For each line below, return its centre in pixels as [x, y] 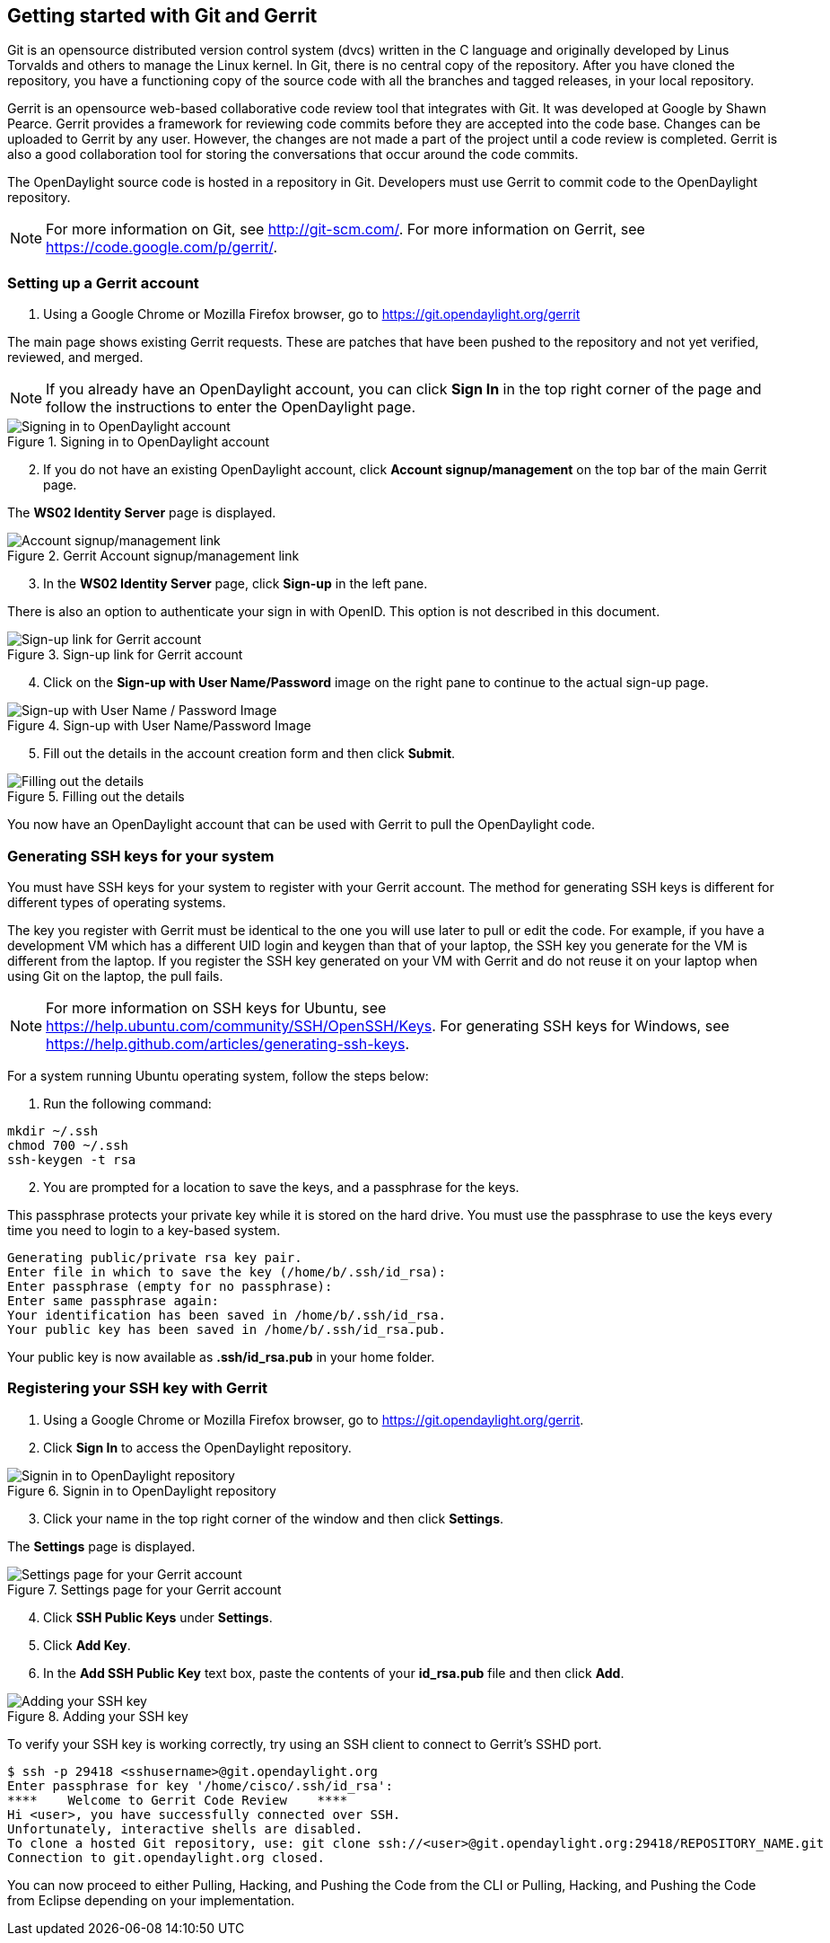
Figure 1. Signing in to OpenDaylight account [139, 442]
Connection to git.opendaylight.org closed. [166, 1857]
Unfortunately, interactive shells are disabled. [185, 1828]
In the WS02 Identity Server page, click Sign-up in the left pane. [236, 584]
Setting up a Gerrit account [103, 283]
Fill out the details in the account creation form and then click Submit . [249, 754]
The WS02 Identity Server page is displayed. [142, 513]
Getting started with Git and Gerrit [162, 16]
